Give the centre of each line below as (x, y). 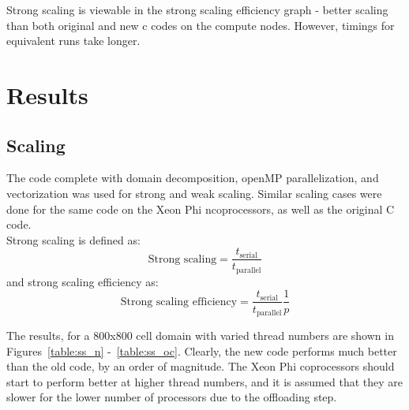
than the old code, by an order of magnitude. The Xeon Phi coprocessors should (201, 366)
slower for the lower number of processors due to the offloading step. (172, 397)
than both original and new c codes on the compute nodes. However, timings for (201, 25)
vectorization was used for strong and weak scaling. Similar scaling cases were (194, 193)
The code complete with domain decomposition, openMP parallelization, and (193, 178)
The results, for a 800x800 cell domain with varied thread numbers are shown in (200, 335)
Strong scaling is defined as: (73, 239)
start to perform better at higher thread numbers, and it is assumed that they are (204, 381)
